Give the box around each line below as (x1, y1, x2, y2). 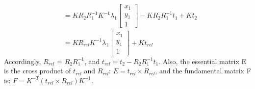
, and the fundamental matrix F (155, 66, 251, 76)
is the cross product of (4, 66, 71, 76)
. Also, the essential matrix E (158, 56, 247, 66)
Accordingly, (4, 56, 41, 66)
